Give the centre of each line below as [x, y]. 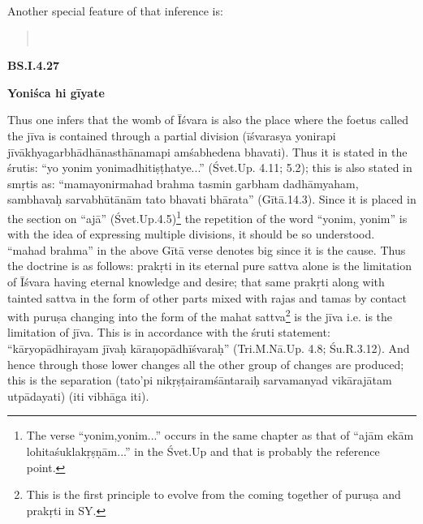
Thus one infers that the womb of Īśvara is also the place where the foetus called [208, 120]
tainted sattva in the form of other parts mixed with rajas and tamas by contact [207, 297]
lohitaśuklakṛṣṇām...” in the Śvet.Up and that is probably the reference [203, 451]
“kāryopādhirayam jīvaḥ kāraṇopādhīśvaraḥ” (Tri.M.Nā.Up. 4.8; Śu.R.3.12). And [209, 348]
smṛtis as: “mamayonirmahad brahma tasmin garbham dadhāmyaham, [183, 183]
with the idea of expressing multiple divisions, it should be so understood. [191, 234]
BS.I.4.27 [34, 65]
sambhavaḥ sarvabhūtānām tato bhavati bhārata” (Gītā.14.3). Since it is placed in [212, 199]
